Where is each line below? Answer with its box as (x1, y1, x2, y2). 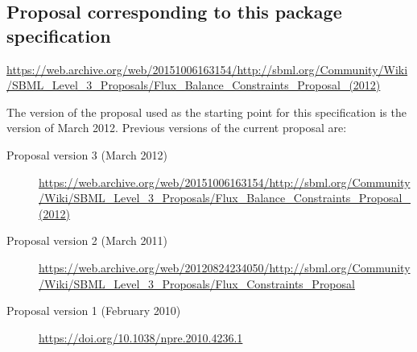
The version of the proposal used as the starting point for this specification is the (6, 103, 407, 120)
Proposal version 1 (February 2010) (6, 302, 181, 319)
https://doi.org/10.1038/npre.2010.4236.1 (39, 329, 243, 346)
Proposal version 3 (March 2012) (6, 146, 167, 163)
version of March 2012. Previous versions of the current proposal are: (6, 119, 347, 136)
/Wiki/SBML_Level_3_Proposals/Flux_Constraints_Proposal (39, 275, 355, 292)
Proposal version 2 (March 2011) (6, 232, 167, 249)
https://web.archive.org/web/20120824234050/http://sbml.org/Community (39, 259, 411, 275)
